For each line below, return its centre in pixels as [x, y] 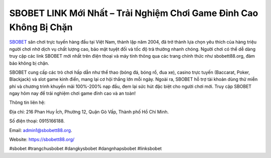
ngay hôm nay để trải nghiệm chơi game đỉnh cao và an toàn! [73, 93]
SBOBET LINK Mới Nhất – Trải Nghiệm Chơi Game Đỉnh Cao [134, 13]
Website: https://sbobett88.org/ [42, 139]
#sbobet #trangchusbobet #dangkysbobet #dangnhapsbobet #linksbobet [86, 148]
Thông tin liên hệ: [27, 102]
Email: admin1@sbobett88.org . [41, 130]
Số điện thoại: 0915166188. [37, 121]
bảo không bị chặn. [29, 63]
